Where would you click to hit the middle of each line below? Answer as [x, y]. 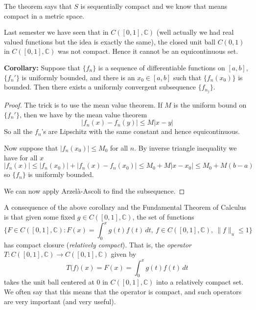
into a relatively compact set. [200, 282]
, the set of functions [163, 217]
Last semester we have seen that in [56, 32]
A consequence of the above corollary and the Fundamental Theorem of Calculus [125, 207]
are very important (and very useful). [60, 301]
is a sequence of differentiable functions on [162, 67]
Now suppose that [31, 148]
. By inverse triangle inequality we [186, 148]
